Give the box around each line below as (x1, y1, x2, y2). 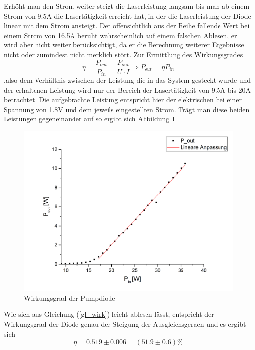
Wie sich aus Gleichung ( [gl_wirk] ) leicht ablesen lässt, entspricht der (4, 309, 214, 319)
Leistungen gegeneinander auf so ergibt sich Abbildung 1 (4, 114, 176, 124)
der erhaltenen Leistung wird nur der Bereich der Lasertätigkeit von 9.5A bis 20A (4, 84, 251, 95)
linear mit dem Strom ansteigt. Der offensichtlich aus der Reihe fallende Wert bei (4, 20, 250, 31)
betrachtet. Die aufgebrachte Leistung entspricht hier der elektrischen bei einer (4, 94, 242, 105)
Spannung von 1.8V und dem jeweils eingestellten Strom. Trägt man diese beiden (4, 104, 250, 114)
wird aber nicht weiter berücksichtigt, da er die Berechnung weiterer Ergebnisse (4, 39, 244, 50)
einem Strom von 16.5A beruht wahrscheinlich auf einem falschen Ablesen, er (4, 30, 237, 40)
